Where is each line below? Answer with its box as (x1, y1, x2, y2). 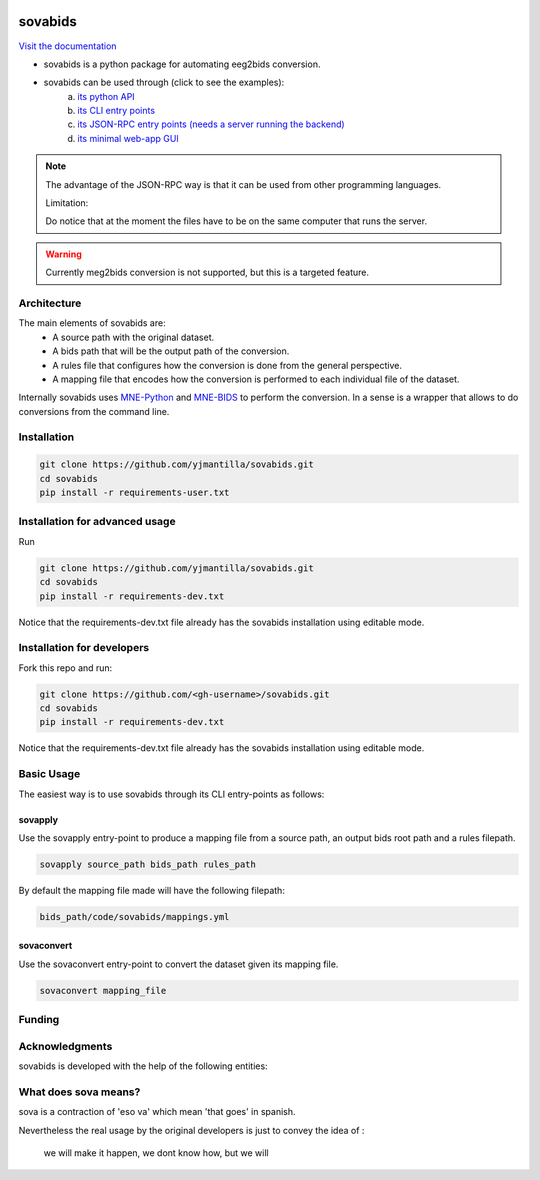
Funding (18, 1013, 60, 1027)
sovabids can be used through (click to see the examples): (43, 76, 285, 89)
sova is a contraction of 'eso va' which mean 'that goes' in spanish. (18, 1106, 296, 1118)
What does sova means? (18, 1085, 141, 1099)
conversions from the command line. (18, 405, 170, 417)
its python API (77, 90, 135, 102)
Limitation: (45, 197, 89, 209)
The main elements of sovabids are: (18, 317, 166, 329)
